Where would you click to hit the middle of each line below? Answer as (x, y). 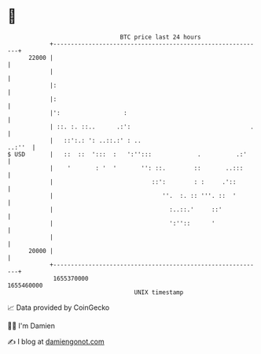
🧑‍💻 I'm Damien (31, 326)
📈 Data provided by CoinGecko (59, 307)
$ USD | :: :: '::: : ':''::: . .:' (127, 154)
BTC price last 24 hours (160, 37)
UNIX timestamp (159, 292)
